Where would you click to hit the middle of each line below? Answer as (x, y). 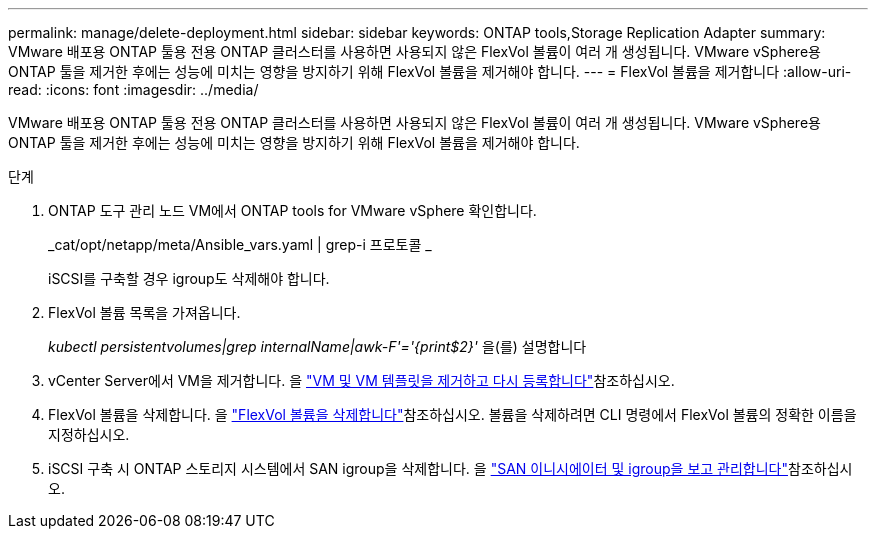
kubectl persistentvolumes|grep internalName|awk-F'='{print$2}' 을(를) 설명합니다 (317, 346)
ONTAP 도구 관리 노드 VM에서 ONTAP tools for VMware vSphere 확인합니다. (292, 210)
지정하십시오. (89, 434)
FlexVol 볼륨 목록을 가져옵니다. (144, 312)
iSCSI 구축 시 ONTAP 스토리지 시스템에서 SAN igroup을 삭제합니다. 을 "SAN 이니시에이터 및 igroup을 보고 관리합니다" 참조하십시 (450, 468)
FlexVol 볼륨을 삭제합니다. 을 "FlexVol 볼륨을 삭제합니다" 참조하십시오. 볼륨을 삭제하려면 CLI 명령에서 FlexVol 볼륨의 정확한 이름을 (452, 414)
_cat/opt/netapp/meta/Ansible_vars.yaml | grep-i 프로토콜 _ (240, 244)
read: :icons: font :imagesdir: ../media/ (133, 89)
